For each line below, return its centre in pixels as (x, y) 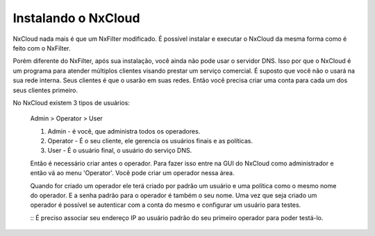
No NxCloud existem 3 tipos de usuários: (71, 102)
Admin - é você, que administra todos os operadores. (124, 131)
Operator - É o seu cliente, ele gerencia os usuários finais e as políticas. (150, 141)
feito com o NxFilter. (42, 48)
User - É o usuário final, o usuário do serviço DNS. (120, 151)
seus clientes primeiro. (45, 90)
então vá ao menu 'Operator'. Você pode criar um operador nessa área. (132, 173)
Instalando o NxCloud (76, 18)
